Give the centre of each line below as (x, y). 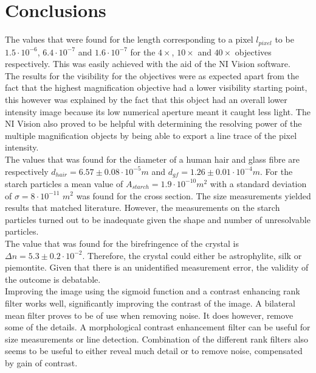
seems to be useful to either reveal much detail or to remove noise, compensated (154, 351)
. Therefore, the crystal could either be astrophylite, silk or (192, 255)
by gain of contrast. (41, 362)
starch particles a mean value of (64, 183)
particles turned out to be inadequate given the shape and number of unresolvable (158, 219)
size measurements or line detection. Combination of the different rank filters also (157, 339)
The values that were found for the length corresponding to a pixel (129, 39)
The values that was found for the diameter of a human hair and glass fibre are (153, 159)
